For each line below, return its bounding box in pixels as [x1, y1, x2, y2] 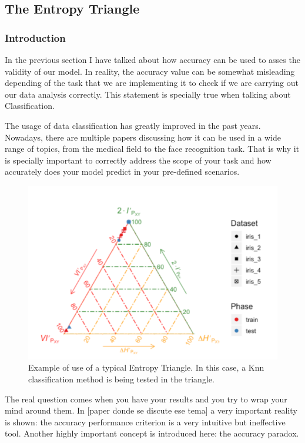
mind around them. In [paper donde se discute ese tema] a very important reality [5, 404, 297, 417]
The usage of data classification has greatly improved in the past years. [5, 119, 261, 131]
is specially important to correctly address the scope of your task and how [5, 154, 272, 166]
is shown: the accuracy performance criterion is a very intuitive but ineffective [5, 415, 286, 428]
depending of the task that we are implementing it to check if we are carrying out [5, 76, 299, 89]
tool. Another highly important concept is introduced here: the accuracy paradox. [5, 427, 299, 439]
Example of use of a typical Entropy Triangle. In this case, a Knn [28, 361, 264, 374]
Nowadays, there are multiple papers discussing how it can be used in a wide [5, 131, 281, 143]
